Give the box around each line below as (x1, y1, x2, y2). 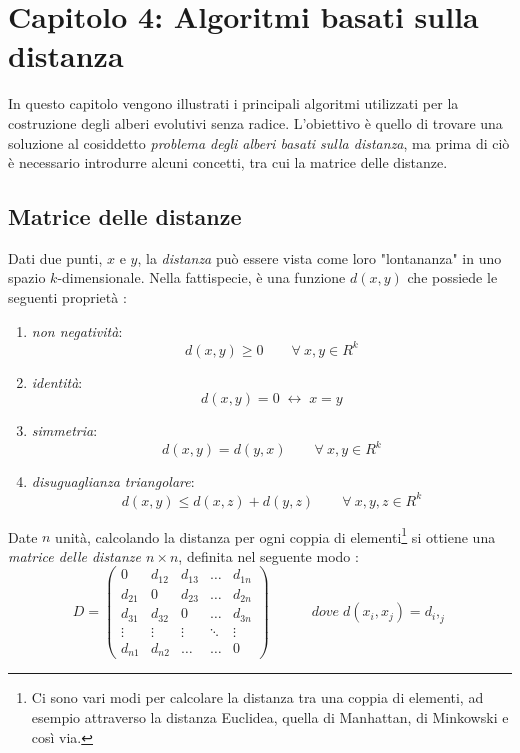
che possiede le (407, 267, 498, 288)
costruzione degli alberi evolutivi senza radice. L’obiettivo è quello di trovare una (8, 112, 503, 133)
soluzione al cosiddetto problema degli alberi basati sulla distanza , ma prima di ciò (8, 132, 510, 153)
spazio (8, 267, 46, 288)
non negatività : (31, 320, 123, 341)
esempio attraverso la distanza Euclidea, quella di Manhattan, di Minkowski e (31, 707, 509, 728)
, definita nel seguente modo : (178, 545, 359, 566)
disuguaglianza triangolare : (31, 471, 195, 492)
